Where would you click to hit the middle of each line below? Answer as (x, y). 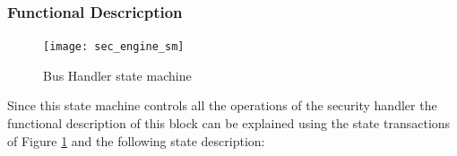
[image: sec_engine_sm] (114, 47)
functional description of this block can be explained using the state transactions (229, 123)
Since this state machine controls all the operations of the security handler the (222, 105)
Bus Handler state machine (117, 75)
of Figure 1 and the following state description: (136, 140)
